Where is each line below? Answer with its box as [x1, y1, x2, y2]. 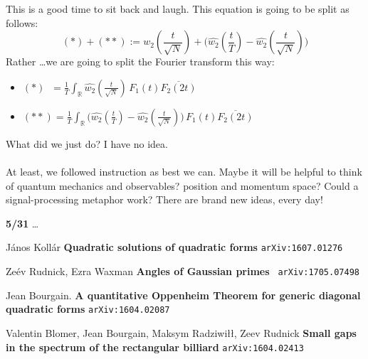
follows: [6, 15, 38, 30]
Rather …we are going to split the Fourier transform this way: [6, 54, 275, 69]
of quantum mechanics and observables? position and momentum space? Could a [6, 178, 359, 193]
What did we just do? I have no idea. [6, 136, 168, 151]
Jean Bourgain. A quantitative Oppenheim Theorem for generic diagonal [6, 287, 361, 302]
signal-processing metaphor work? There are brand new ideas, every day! [6, 192, 323, 207]
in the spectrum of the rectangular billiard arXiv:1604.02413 [6, 339, 304, 354]
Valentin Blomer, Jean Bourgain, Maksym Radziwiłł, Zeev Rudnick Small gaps [6, 325, 357, 340]
